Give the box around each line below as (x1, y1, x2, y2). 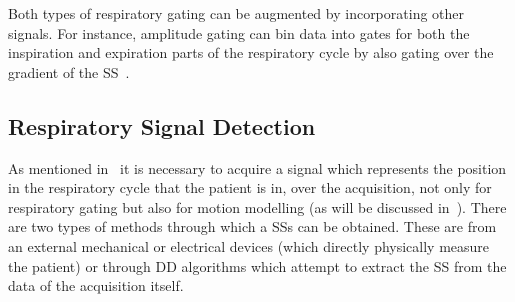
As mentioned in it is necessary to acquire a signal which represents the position (8, 157, 507, 178)
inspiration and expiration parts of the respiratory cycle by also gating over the (8, 42, 494, 63)
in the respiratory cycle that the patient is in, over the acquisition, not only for (8, 177, 492, 198)
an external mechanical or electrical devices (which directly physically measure (8, 235, 490, 256)
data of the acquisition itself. (8, 275, 184, 296)
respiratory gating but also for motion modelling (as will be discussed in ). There (8, 196, 507, 217)
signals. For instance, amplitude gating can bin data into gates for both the (8, 22, 470, 43)
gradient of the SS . (8, 61, 130, 82)
